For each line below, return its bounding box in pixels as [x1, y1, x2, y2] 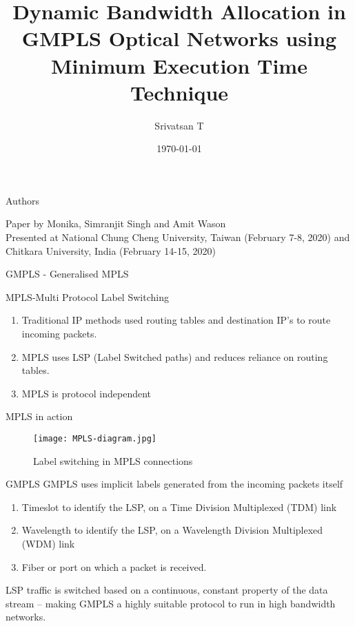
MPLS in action [6, 409, 73, 424]
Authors [6, 193, 40, 207]
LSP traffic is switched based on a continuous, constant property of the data [6, 583, 328, 597]
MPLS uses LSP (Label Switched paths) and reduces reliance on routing [21, 349, 328, 364]
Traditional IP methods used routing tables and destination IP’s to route [21, 313, 331, 327]
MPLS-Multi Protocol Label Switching [6, 289, 169, 304]
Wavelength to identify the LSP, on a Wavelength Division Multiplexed [21, 523, 323, 537]
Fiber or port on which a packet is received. [21, 559, 207, 574]
